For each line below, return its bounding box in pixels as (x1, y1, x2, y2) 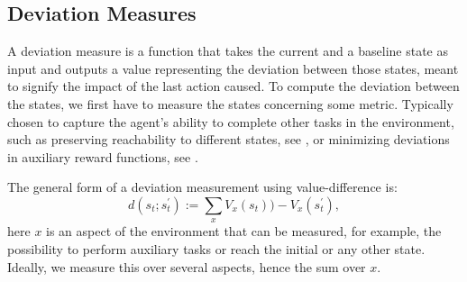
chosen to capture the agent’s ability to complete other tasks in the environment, (7, 112, 454, 131)
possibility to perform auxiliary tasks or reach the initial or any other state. (7, 239, 426, 258)
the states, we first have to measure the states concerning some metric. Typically (7, 94, 453, 113)
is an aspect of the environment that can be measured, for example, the (46, 222, 442, 241)
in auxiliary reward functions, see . (7, 147, 198, 166)
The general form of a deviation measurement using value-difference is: (7, 177, 398, 196)
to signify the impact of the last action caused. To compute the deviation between (7, 77, 460, 96)
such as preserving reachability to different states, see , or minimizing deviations (7, 130, 450, 149)
